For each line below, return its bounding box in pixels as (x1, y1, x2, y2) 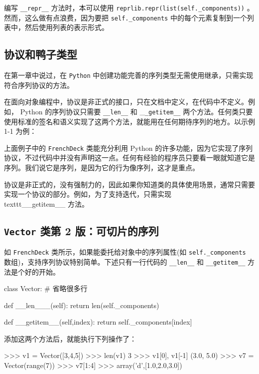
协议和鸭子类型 (4, 46, 77, 62)
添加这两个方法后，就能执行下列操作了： (4, 333, 136, 344)
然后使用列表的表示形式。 (24, 22, 109, 32)
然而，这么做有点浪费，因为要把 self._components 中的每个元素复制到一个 (4, 12, 247, 22)
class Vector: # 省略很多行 (4, 283, 88, 294)
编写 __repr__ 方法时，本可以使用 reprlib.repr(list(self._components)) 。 (4, 2, 254, 12)
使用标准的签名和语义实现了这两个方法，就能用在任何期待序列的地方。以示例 (4, 116, 255, 126)
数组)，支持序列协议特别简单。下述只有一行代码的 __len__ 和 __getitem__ (4, 256, 246, 267)
